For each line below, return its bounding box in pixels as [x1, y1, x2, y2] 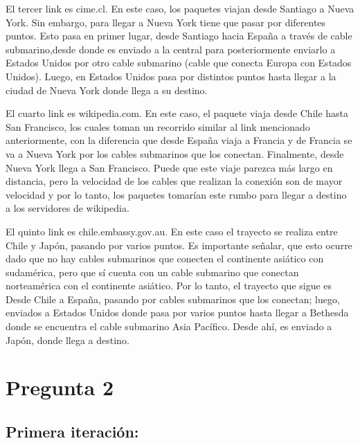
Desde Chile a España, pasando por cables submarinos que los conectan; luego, [6, 291, 340, 306]
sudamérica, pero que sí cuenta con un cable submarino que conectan [6, 264, 299, 279]
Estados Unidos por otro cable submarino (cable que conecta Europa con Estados [6, 55, 352, 70]
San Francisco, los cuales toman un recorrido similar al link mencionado [6, 119, 310, 134]
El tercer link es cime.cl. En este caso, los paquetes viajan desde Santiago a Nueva [6, 1, 354, 15]
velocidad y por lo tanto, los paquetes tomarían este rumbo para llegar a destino [6, 187, 347, 201]
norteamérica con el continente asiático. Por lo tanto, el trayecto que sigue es [6, 278, 332, 293]
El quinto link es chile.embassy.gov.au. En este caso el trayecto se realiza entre [6, 224, 338, 238]
